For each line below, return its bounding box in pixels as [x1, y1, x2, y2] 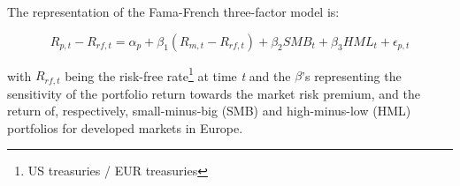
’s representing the [302, 66, 402, 85]
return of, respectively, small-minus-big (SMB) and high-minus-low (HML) [7, 101, 411, 120]
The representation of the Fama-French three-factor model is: [7, 3, 340, 20]
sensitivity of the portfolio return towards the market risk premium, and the [7, 84, 420, 102]
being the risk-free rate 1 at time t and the [65, 63, 291, 85]
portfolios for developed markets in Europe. [7, 118, 243, 137]
